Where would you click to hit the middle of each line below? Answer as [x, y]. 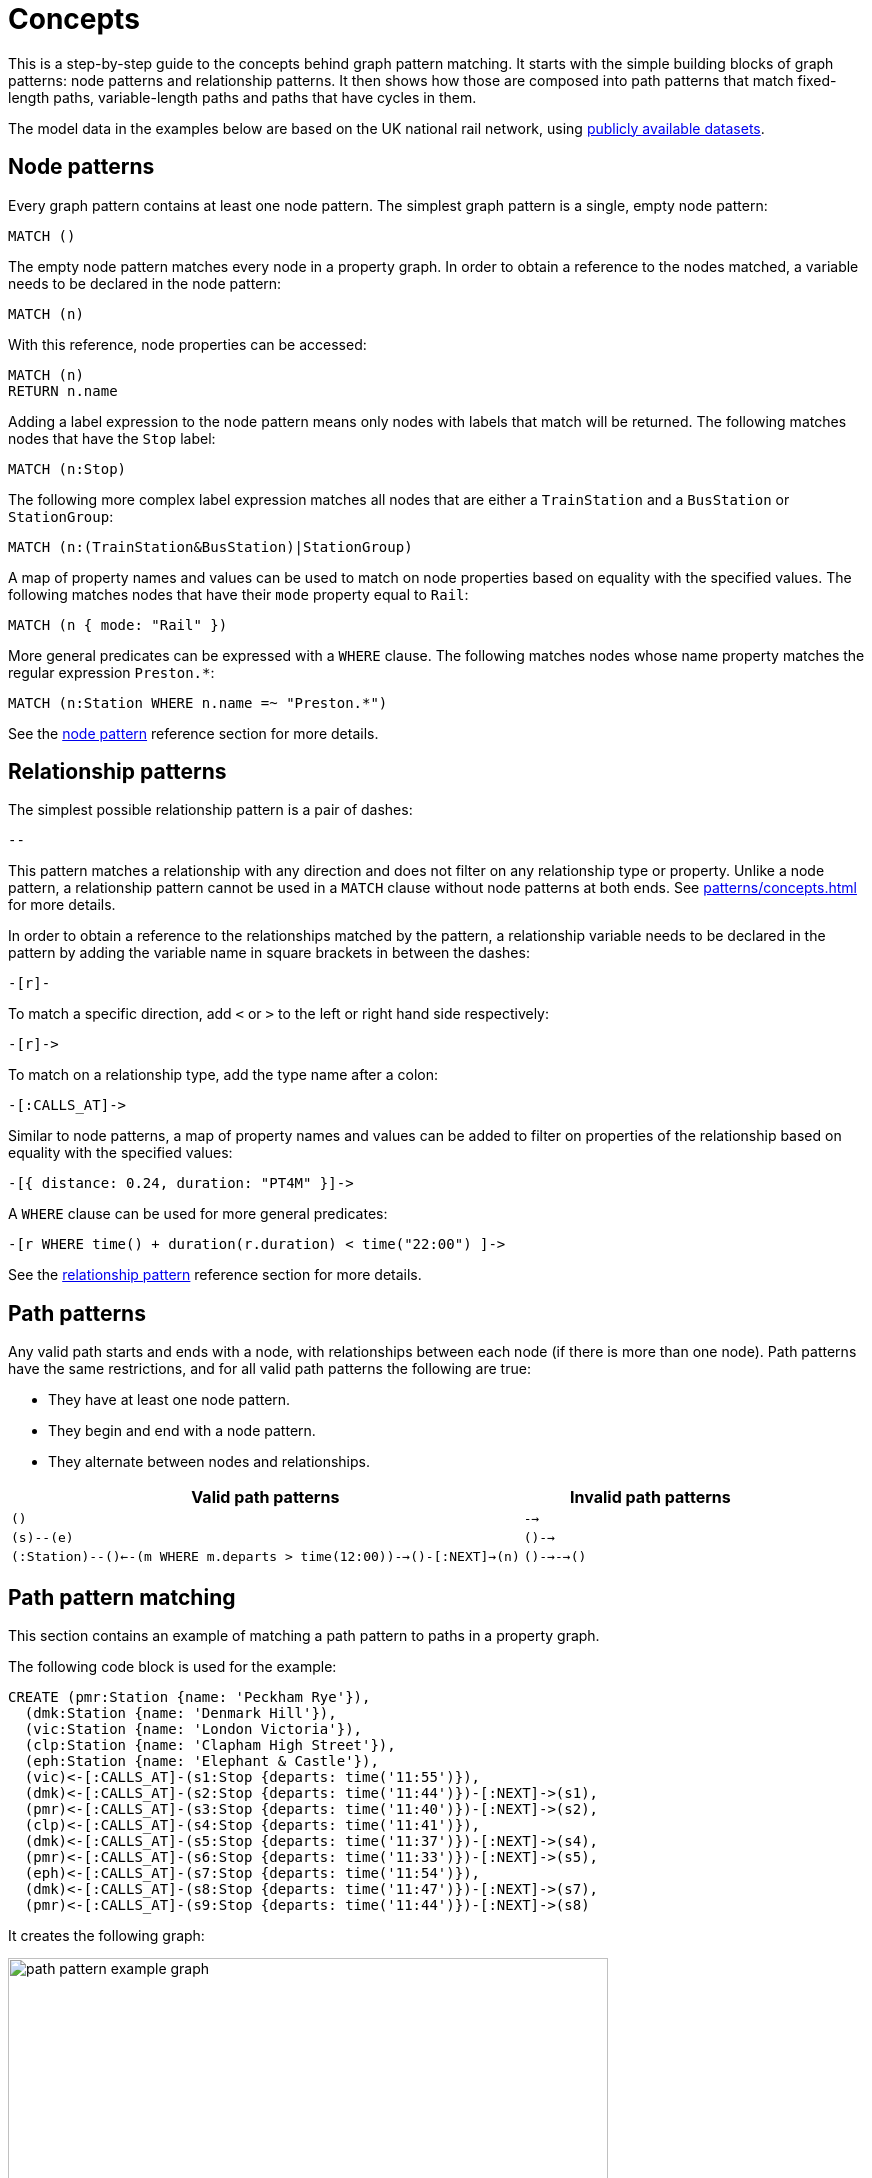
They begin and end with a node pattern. [182, 1431]
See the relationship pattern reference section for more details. [215, 1275]
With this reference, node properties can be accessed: [187, 344]
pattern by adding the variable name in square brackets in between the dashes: [269, 953]
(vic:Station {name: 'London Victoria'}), [193, 1729]
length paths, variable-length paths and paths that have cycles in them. [242, 97]
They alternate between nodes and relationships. [209, 1462]
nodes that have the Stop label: [112, 438]
